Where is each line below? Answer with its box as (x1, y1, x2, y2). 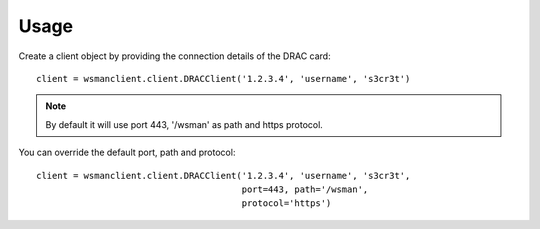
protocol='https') (241, 198, 332, 209)
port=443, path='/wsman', (241, 183, 369, 195)
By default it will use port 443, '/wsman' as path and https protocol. (45, 118, 324, 130)
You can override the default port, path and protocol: (18, 146, 236, 159)
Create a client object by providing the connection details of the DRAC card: (18, 50, 331, 62)
